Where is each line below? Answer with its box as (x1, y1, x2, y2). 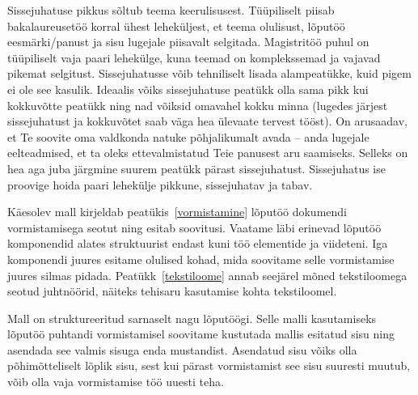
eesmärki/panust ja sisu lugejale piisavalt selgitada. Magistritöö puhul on (7, 33, 369, 50)
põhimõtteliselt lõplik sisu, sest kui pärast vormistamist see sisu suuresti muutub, (7, 357, 411, 374)
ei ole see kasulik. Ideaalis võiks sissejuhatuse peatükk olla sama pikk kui (7, 80, 369, 97)
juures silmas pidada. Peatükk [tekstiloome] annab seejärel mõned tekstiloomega (7, 266, 407, 283)
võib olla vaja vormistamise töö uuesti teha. (7, 373, 224, 390)
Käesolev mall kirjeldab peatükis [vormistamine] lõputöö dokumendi (7, 203, 347, 220)
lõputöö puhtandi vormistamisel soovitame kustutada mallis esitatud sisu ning (7, 325, 395, 342)
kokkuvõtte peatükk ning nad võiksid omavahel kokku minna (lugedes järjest (7, 96, 388, 113)
